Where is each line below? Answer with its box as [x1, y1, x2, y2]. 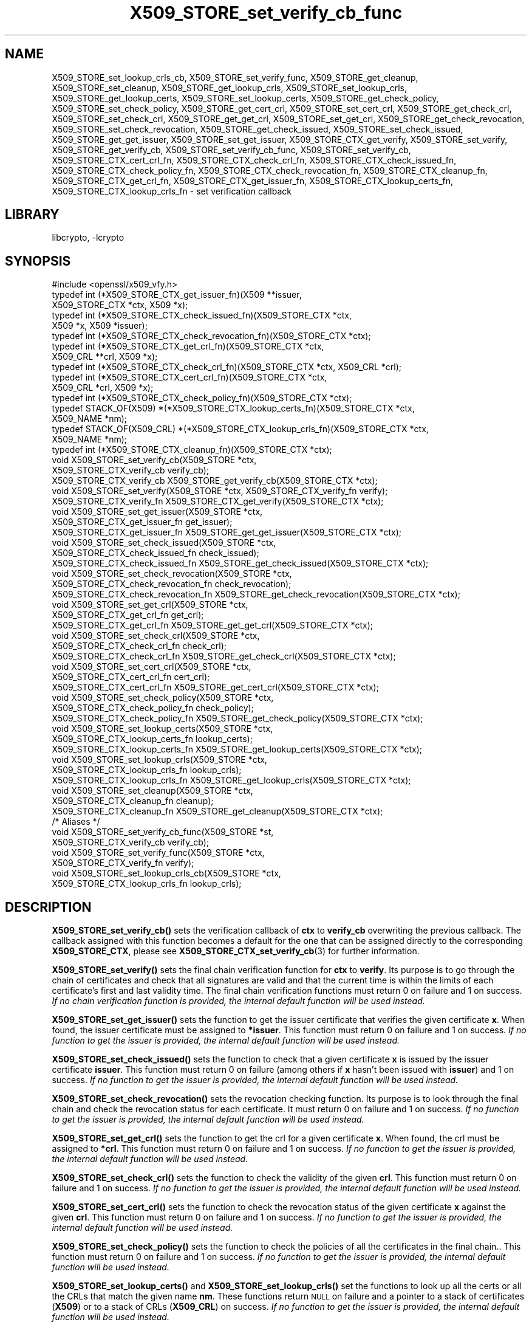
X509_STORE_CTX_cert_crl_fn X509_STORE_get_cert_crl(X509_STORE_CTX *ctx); [52, 682, 379, 693]
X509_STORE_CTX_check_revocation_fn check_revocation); [52, 579, 292, 590]
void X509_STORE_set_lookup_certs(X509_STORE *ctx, [52, 723, 273, 734]
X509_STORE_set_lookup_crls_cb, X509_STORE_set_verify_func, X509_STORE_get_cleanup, [52, 72, 418, 83]
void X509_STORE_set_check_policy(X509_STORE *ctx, [52, 692, 274, 703]
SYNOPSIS [5, 253, 71, 269]
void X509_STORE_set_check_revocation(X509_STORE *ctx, [52, 568, 292, 579]
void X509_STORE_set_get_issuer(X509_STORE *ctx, [52, 506, 263, 517]
